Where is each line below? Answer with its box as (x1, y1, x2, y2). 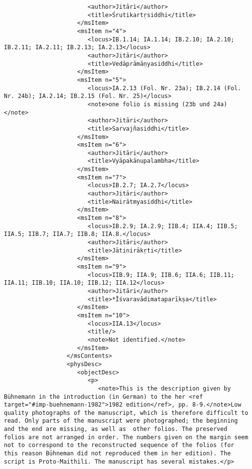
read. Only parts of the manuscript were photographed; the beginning (4, 417, 238, 425)
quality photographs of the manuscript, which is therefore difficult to (4, 409, 249, 416)
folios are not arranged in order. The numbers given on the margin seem (4, 433, 249, 441)
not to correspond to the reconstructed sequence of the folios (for (4, 442, 234, 449)
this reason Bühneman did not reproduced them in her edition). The (4, 450, 231, 457)
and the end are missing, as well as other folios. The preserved (4, 426, 228, 433)
